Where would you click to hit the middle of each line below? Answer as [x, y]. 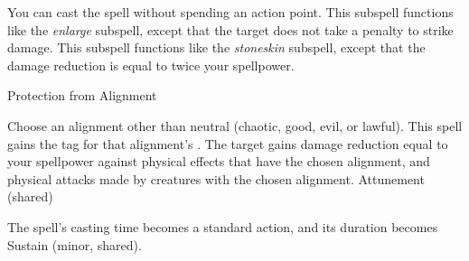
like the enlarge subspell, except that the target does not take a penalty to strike [230, 29]
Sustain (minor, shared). [75, 244]
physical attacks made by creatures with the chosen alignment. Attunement [216, 178]
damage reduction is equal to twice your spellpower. [151, 65]
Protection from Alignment [82, 95]
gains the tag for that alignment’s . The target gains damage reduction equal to [228, 143]
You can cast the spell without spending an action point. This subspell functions [230, 12]
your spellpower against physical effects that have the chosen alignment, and [219, 161]
